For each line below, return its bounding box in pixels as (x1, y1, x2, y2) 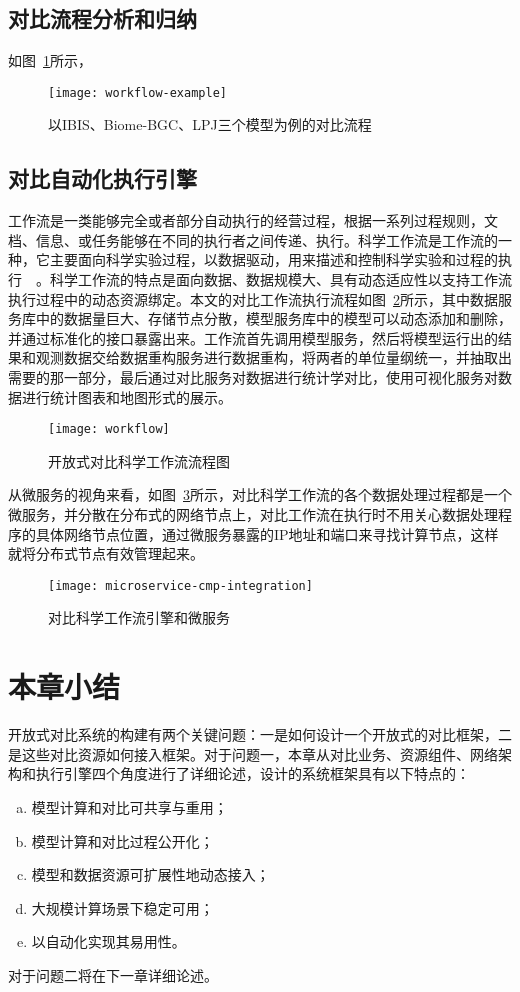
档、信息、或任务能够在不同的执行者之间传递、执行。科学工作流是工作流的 (8, 229, 498, 250)
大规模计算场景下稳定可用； (31, 897, 214, 918)
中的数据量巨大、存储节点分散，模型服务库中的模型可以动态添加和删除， (35, 308, 512, 329)
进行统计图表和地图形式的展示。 (21, 386, 232, 407)
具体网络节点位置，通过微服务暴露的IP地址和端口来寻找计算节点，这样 (35, 523, 499, 544)
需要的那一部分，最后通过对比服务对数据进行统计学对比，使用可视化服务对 (8, 367, 498, 387)
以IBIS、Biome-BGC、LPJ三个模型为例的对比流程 (48, 114, 372, 135)
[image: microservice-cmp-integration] (48, 578, 313, 593)
